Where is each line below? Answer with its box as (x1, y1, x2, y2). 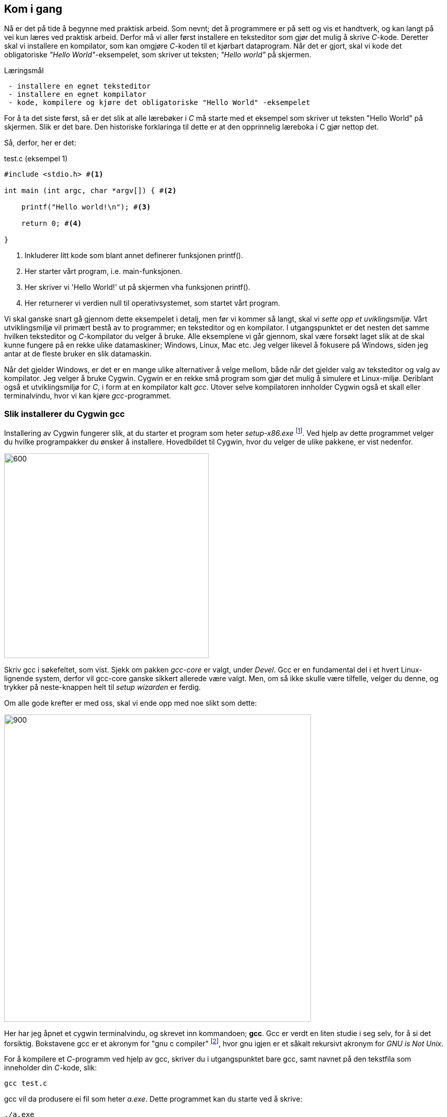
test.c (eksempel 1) (4, 154, 68, 163)
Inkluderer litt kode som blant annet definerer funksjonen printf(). (25, 251, 243, 260)
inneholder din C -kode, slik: (4, 1063, 97, 1072)
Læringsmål (4, 66, 44, 75)
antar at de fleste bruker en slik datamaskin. (4, 349, 152, 359)
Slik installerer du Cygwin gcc (4, 408, 125, 419)
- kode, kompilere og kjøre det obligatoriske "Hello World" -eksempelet (8, 98, 310, 107)
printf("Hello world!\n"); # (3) (21, 203, 151, 212)
